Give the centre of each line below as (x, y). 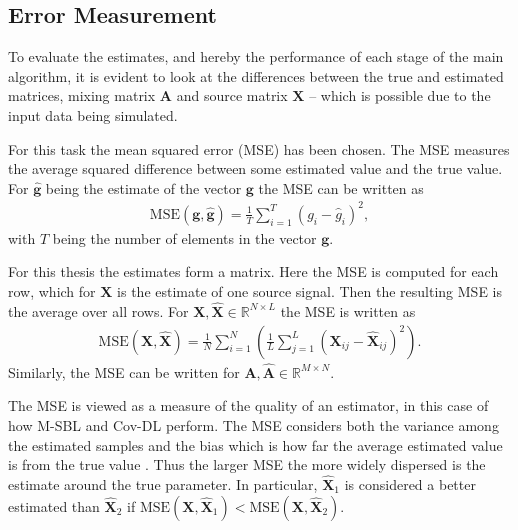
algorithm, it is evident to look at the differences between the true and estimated (256, 75)
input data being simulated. (93, 114)
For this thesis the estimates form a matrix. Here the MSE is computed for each (253, 271)
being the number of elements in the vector (184, 237)
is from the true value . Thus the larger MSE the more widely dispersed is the (247, 464)
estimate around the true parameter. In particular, (163, 483)
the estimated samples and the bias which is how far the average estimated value (255, 444)
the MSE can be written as (341, 187)
